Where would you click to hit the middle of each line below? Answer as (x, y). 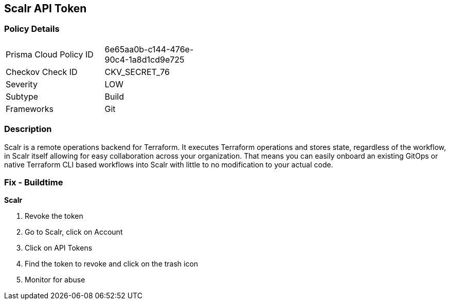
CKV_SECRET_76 (137, 72)
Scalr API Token (46, 8)
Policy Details (32, 29)
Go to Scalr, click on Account (74, 232)
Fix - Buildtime (34, 182)
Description (28, 129)
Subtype (22, 96)
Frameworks (30, 109)
